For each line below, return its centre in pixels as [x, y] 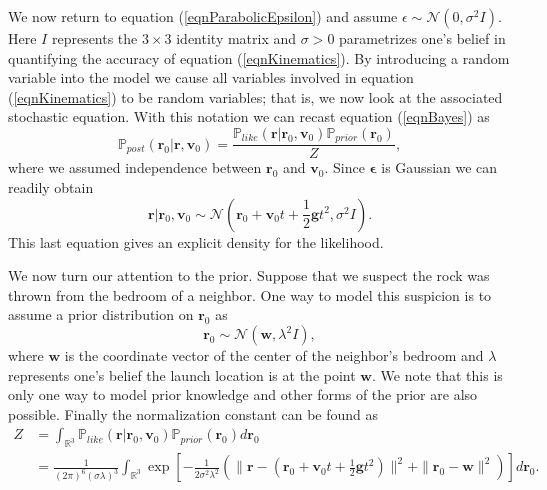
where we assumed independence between [135, 167]
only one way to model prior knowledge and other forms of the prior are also [243, 394]
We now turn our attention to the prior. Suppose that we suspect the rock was [249, 275]
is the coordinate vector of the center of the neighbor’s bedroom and [274, 355]
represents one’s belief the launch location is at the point [182, 374]
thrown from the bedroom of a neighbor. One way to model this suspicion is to [250, 294]
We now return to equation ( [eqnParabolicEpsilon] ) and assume [203, 16]
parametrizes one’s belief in [422, 38]
